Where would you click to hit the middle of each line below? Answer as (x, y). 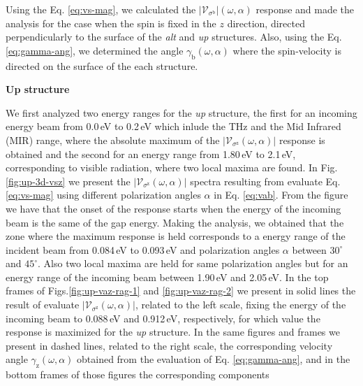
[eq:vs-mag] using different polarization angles (103, 195)
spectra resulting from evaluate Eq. (265, 181)
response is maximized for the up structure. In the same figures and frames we (173, 332)
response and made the (305, 9)
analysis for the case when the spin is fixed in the (111, 23)
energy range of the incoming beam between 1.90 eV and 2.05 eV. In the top (167, 277)
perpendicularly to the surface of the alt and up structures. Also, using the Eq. (174, 37)
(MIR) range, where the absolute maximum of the (113, 140)
